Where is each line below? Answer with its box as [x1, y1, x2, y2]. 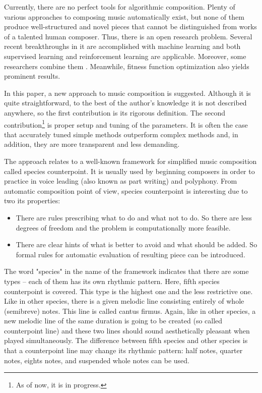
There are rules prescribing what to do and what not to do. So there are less [16, 212, 252, 222]
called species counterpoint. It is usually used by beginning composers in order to [4, 165, 255, 176]
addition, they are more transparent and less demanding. [4, 139, 180, 149]
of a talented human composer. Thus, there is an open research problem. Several [4, 31, 252, 41]
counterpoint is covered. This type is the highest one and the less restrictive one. [4, 286, 253, 296]
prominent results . [4, 71, 60, 81]
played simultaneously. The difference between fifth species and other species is [4, 335, 248, 346]
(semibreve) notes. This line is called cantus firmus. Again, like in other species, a [4, 305, 256, 316]
